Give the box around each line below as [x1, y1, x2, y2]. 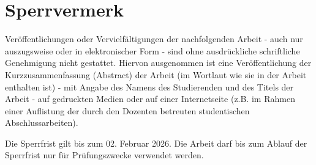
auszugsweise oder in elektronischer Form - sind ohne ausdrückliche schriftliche [5, 44, 300, 57]
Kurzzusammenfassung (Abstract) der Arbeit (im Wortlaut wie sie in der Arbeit [5, 68, 307, 81]
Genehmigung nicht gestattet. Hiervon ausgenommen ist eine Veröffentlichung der [5, 56, 312, 69]
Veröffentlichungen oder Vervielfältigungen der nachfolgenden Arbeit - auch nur [5, 32, 303, 45]
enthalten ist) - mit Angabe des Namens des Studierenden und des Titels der [5, 80, 294, 93]
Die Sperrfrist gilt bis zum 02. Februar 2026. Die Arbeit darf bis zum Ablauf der [5, 136, 307, 149]
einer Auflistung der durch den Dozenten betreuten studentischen [5, 104, 250, 117]
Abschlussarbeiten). [5, 116, 78, 129]
